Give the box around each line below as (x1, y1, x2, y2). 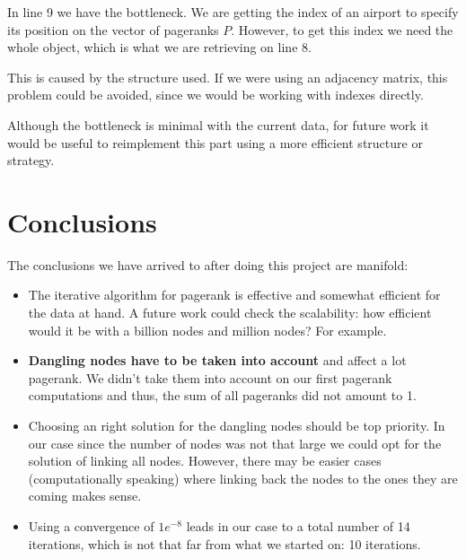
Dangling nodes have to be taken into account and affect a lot (28, 351, 407, 370)
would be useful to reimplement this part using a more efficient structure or (7, 133, 423, 152)
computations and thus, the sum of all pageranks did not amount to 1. (28, 386, 417, 405)
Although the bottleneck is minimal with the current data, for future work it (7, 115, 429, 134)
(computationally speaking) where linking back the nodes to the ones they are (28, 468, 458, 487)
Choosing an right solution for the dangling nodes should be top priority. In (28, 416, 445, 435)
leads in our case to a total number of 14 (186, 517, 410, 535)
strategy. (7, 151, 55, 170)
